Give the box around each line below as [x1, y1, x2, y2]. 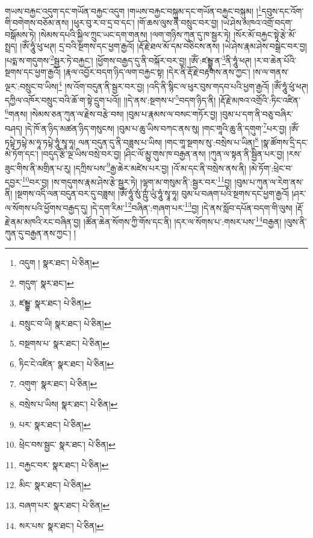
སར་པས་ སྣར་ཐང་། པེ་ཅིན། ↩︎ [19, 519, 104, 531]
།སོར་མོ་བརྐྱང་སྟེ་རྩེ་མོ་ [233, 28, 297, 40]
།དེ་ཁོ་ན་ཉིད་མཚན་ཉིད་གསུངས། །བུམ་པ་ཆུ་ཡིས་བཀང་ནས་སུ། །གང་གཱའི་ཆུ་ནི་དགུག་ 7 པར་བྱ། [25, 120, 287, 134]
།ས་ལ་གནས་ [253, 66, 289, 78]
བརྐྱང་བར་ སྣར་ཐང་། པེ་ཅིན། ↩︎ [19, 458, 109, 471]
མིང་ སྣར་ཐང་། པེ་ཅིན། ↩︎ [19, 478, 91, 491]
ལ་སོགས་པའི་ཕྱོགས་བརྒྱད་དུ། [5, 201, 88, 214]
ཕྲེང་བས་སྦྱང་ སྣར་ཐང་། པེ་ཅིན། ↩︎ [19, 438, 116, 451]
